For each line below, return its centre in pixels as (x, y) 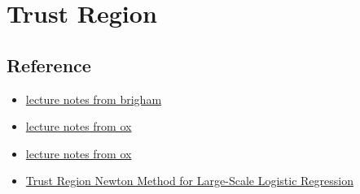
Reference (49, 65)
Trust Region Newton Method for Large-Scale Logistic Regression (189, 181)
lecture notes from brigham (94, 99)
